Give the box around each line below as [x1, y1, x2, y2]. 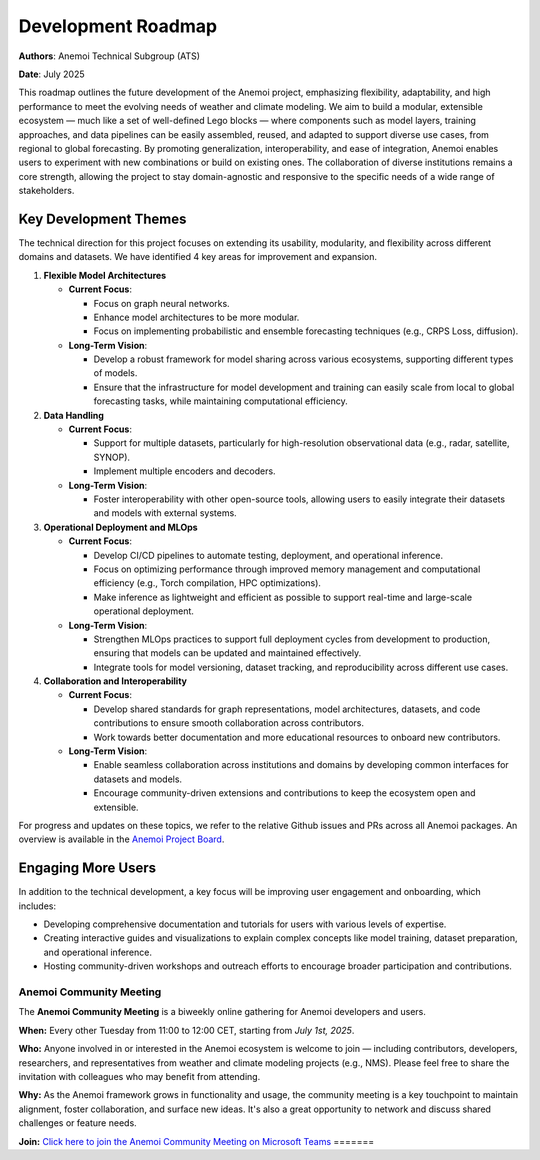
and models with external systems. [93, 507, 237, 519]
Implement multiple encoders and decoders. [93, 465, 276, 477]
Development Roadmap [18, 15, 218, 37]
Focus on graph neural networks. [93, 297, 230, 309]
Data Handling [43, 409, 105, 421]
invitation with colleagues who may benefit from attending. [18, 1070, 261, 1082]
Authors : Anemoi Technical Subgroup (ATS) [18, 50, 200, 62]
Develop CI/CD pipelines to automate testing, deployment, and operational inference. [93, 549, 444, 561]
